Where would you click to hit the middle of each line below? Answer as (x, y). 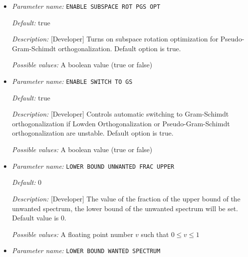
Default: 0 (27, 182)
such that (155, 234)
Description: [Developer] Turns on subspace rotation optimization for (115, 39)
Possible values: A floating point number (73, 234)
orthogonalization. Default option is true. (120, 48)
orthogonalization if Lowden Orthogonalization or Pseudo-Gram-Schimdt (121, 123)
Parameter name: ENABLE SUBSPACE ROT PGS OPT (86, 6)
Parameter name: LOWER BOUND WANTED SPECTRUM (86, 250)
